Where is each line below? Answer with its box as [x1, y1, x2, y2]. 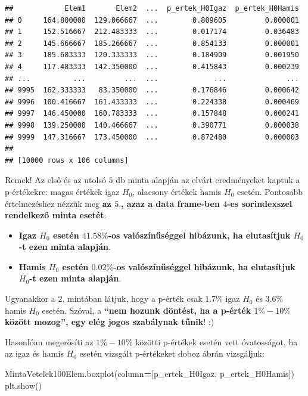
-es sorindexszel [227, 197, 293, 209]
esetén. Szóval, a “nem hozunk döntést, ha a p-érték [42, 304, 251, 316]
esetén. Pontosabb [237, 185, 303, 197]
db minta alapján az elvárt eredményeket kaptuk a [116, 174, 300, 186]
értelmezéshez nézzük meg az [5, 197, 111, 209]
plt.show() [5, 379, 42, 391]
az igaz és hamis [5, 347, 64, 360]
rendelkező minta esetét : [5, 209, 107, 221]
